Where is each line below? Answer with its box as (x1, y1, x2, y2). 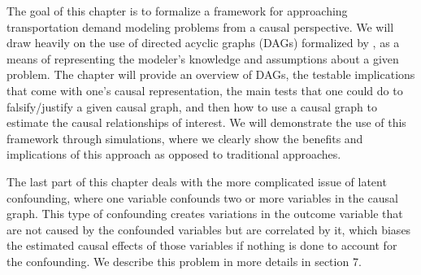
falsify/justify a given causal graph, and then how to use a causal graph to (7, 98, 377, 115)
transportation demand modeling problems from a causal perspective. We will (7, 18, 394, 35)
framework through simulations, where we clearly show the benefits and (7, 129, 363, 146)
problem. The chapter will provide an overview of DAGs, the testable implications (7, 66, 415, 83)
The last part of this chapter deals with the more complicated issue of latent (7, 172, 387, 190)
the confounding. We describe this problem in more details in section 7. (7, 252, 362, 269)
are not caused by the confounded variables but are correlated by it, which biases (7, 220, 411, 238)
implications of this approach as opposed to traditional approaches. (7, 146, 341, 163)
